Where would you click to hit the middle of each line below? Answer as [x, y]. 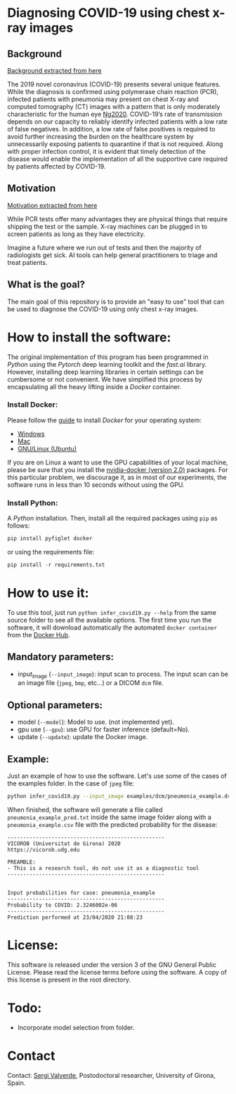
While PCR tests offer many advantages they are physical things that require [118, 219]
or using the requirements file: [51, 552]
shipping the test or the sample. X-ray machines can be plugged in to [107, 226]
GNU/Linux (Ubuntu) [47, 448]
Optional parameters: [55, 705]
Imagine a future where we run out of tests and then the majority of [104, 247]
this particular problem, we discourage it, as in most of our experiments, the [117, 477]
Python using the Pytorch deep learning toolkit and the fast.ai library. [107, 364]
